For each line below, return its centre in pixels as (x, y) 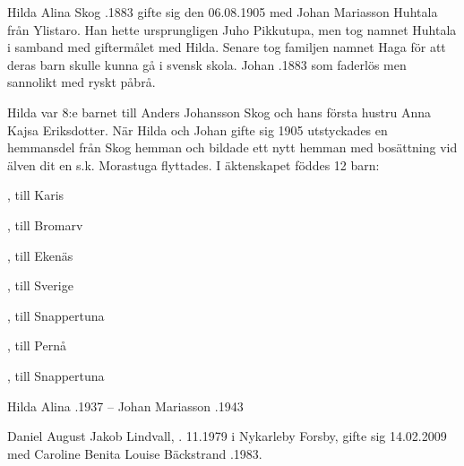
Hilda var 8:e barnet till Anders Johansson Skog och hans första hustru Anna (219, 112)
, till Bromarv (45, 224)
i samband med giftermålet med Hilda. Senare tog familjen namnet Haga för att (227, 47)
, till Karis (36, 195)
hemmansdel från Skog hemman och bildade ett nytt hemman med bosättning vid (232, 147)
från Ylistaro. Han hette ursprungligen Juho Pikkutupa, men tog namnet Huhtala (232, 29)
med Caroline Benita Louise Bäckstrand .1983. (135, 453)
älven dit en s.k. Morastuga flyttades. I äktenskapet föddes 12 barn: (193, 164)
